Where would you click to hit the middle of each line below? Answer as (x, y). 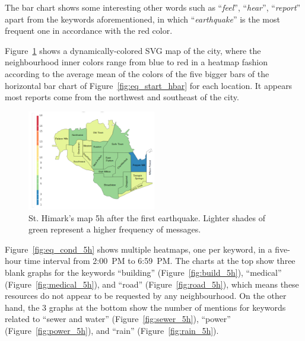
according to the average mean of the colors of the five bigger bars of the (137, 73)
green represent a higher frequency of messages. (115, 229)
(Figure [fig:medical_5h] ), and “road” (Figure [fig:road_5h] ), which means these (152, 284)
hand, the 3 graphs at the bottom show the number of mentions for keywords (145, 307)
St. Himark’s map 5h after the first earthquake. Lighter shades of (147, 217)
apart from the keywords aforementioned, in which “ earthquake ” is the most (142, 19)
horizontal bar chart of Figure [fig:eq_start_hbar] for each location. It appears (149, 85)
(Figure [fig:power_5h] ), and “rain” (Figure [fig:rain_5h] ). (112, 330)
